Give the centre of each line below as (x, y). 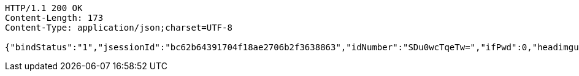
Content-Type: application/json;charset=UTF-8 (119, 28)
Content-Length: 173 (54, 18)
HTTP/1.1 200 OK (44, 8)
